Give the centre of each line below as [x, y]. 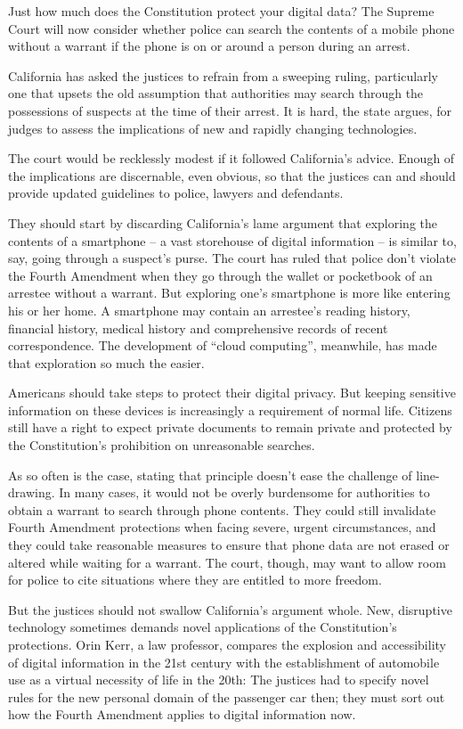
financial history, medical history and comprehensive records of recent [198, 328]
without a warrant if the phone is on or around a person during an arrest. [209, 46]
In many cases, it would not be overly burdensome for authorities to [244, 492]
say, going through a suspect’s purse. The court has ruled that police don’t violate [232, 258]
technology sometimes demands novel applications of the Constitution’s [203, 627]
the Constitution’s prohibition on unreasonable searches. [162, 445]
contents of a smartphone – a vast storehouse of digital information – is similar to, [232, 240]
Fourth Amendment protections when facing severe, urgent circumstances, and [222, 527]
